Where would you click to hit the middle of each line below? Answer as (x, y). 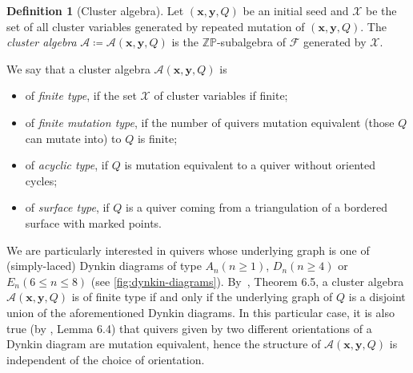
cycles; (41, 180)
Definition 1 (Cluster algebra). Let (95, 10)
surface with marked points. (93, 222)
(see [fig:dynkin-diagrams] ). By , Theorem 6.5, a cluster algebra (247, 281)
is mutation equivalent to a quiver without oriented (250, 165)
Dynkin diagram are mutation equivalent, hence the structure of (164, 344)
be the (381, 10)
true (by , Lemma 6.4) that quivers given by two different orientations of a (189, 328)
